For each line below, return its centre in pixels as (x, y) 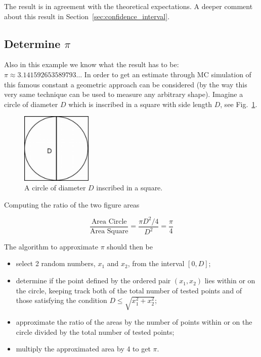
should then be (130, 246)
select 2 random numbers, (56, 263)
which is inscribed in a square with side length (140, 104)
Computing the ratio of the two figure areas (72, 204)
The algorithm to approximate (51, 246)
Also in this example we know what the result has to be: (92, 64)
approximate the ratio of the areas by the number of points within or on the (134, 322)
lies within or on (230, 280)
